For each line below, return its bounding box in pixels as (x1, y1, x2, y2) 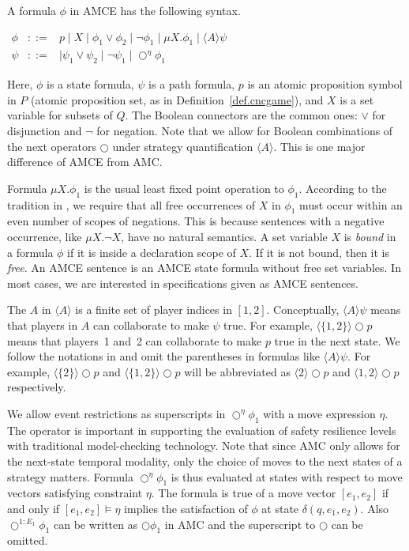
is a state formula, (47, 76, 134, 92)
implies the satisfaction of (124, 500, 248, 516)
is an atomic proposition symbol (247, 76, 403, 92)
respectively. (7, 379, 66, 395)
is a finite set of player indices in (75, 301, 232, 318)
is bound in (343, 228, 396, 244)
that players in (7, 316, 78, 333)
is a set (340, 91, 374, 108)
